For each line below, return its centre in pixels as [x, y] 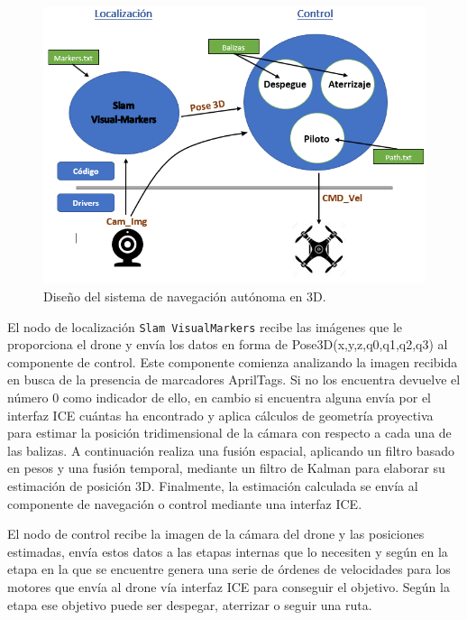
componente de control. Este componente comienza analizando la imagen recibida [233, 361]
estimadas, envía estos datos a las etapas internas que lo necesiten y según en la [228, 551]
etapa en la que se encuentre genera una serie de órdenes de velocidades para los [229, 569]
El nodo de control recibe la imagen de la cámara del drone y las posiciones [216, 534]
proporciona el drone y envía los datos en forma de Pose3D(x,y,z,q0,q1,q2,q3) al [228, 344]
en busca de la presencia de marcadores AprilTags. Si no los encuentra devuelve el [234, 379]
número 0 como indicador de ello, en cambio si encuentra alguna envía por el [219, 398]
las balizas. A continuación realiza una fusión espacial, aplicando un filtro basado [231, 450]
